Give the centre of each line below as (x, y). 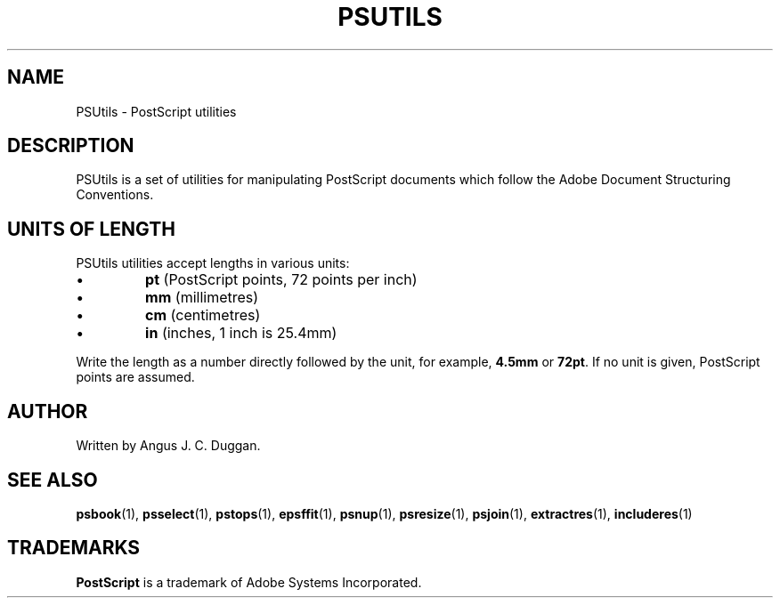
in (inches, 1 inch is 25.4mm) (241, 333)
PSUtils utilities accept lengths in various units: (213, 263)
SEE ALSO (53, 480)
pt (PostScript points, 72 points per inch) (281, 280)
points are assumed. (135, 377)
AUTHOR (48, 411)
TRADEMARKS (74, 548)
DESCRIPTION (71, 146)
